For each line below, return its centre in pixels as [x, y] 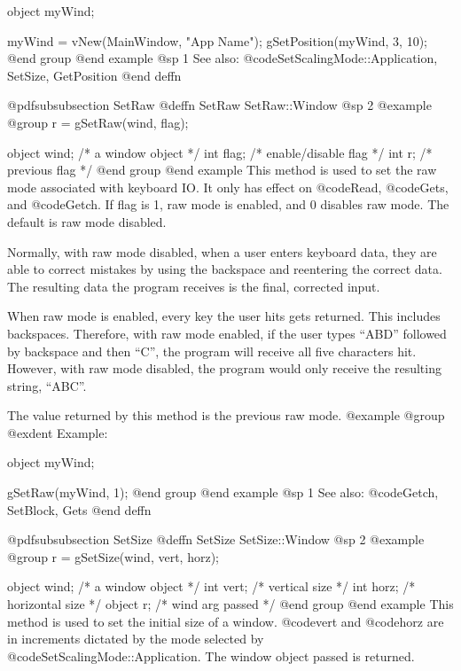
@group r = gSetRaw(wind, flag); [98, 122]
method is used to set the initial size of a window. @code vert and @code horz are [226, 621]
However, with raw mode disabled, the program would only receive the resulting [224, 368]
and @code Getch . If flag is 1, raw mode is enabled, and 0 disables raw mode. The [228, 204]
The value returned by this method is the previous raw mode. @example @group [226, 415]
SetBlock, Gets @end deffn [79, 509]
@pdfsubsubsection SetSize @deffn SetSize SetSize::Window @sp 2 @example [216, 539]
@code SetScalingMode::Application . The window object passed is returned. [211, 655]
